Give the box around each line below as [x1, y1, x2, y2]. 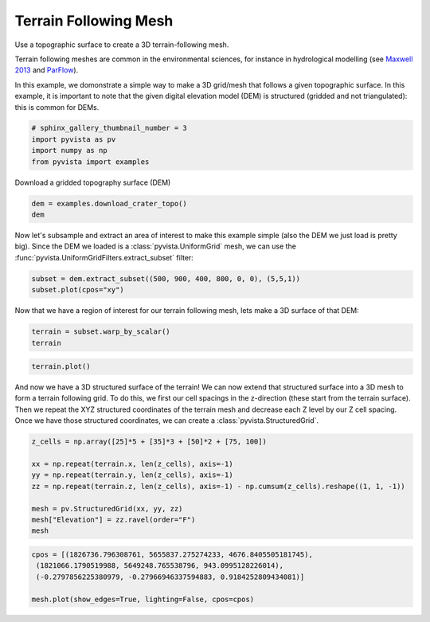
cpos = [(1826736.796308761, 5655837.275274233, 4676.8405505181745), [31, 550, 314, 559]
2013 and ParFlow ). [14, 65, 79, 75]
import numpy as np [31, 146, 107, 155]
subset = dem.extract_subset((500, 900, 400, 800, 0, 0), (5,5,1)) [31, 274, 301, 283]
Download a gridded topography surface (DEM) [14, 178, 171, 187]
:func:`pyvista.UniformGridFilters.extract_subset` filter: [14, 252, 194, 262]
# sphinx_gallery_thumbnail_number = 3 [31, 123, 187, 133]
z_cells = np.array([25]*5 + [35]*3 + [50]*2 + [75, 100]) [31, 437, 267, 446]
